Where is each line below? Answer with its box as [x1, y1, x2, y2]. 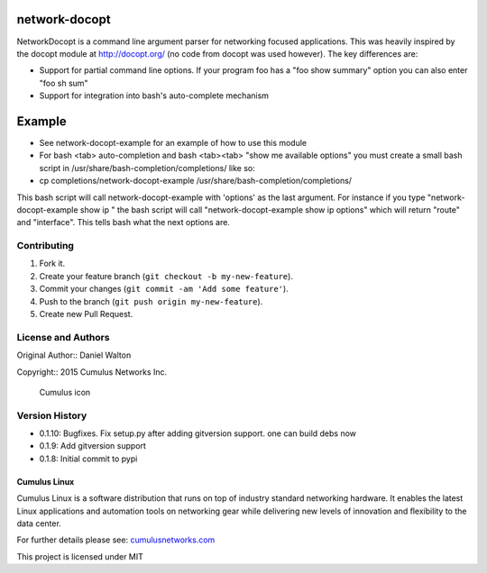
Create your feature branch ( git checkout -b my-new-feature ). [39, 270, 293, 281]
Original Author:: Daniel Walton [16, 350, 132, 360]
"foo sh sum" [39, 77, 89, 88]
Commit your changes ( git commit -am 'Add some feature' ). [39, 284, 289, 295]
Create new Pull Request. [39, 309, 133, 320]
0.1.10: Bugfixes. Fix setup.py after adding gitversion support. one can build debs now [39, 428, 356, 439]
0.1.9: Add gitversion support [39, 441, 146, 451]
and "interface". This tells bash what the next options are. [16, 217, 230, 228]
